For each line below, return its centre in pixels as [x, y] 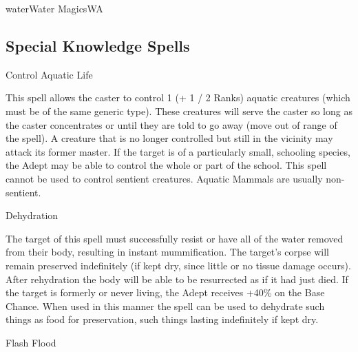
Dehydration [32, 215]
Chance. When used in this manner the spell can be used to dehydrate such [165, 306]
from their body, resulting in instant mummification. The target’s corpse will [167, 252]
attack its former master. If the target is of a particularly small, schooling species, [178, 151]
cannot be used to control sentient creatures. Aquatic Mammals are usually [164, 178]
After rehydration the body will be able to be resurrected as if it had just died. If [177, 279]
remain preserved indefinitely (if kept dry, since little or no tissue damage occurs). [178, 265]
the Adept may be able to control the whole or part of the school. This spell [166, 165]
